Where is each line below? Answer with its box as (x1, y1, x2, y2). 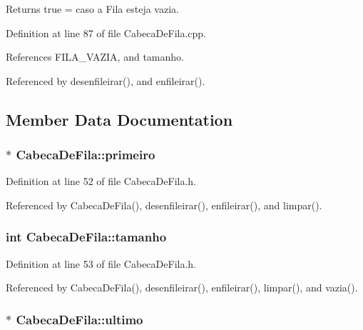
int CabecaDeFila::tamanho (6, 228, 167, 246)
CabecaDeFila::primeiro (16, 146, 155, 164)
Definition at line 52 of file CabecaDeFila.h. (6, 174, 196, 189)
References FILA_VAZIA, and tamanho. (6, 49, 184, 64)
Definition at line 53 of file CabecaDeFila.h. (6, 256, 196, 271)
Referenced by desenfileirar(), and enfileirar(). (6, 73, 205, 88)
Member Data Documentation (6, 108, 233, 130)
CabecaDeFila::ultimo (16, 310, 143, 328)
